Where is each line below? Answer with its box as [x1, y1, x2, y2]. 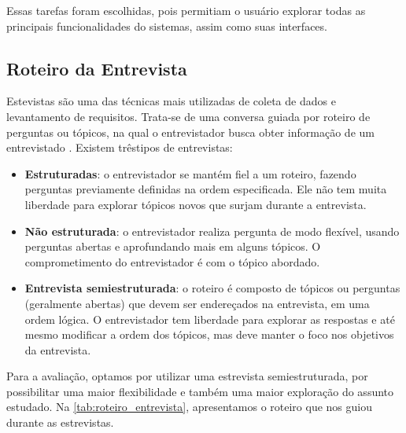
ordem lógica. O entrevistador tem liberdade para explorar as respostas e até [24, 310, 395, 327]
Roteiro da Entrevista [6, 56, 187, 80]
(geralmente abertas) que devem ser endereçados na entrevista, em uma [24, 295, 370, 311]
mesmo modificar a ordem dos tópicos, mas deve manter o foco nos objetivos [24, 326, 394, 343]
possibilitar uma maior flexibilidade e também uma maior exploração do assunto [6, 383, 394, 399]
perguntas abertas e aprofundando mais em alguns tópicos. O [24, 238, 321, 255]
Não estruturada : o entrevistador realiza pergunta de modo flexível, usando [24, 222, 400, 239]
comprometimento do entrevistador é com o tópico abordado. [24, 253, 320, 270]
